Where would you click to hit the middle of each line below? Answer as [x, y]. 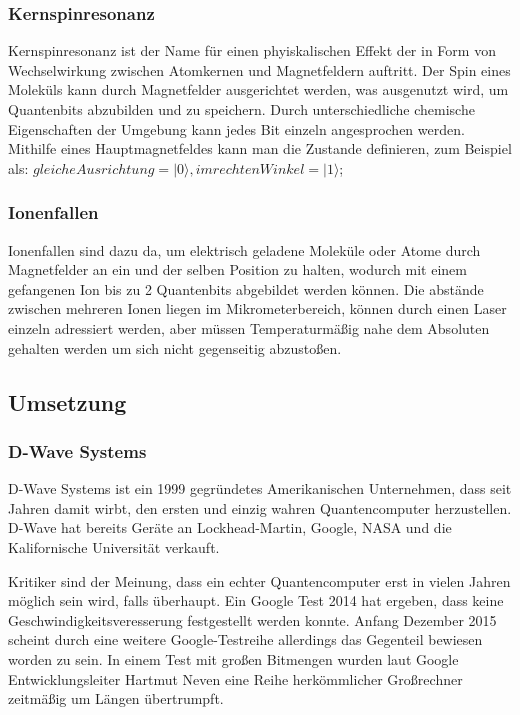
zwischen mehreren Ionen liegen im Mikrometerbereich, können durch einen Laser [257, 308]
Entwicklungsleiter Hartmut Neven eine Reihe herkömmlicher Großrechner [235, 678]
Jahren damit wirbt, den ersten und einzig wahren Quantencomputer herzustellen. [260, 507]
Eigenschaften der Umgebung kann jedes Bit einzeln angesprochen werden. [236, 128]
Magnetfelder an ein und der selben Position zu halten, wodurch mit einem [237, 269]
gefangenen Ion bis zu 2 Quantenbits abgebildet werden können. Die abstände [246, 288]
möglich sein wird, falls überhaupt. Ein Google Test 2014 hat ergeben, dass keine [256, 600]
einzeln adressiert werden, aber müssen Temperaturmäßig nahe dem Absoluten [249, 327]
